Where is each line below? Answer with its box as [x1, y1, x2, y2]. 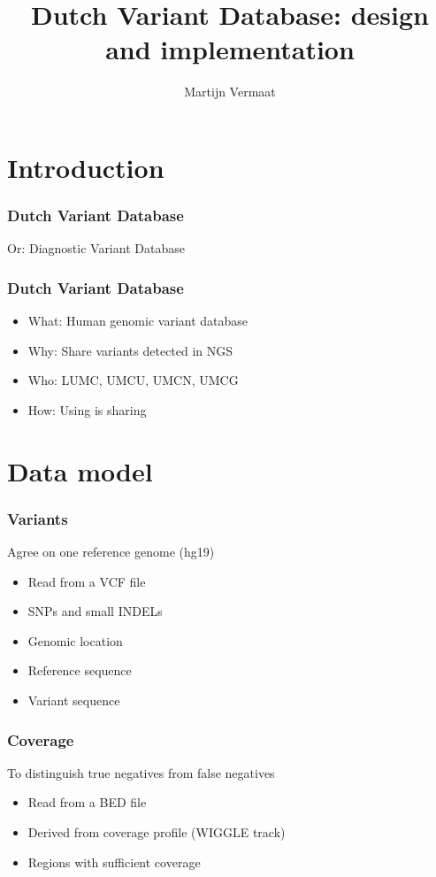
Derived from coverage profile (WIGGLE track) [27, 823, 286, 842]
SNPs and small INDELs [27, 602, 163, 620]
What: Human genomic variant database [27, 312, 249, 330]
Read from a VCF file [27, 572, 146, 590]
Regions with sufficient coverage [27, 852, 201, 871]
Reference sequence [27, 661, 132, 680]
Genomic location [27, 631, 123, 650]
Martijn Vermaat [184, 82, 276, 101]
